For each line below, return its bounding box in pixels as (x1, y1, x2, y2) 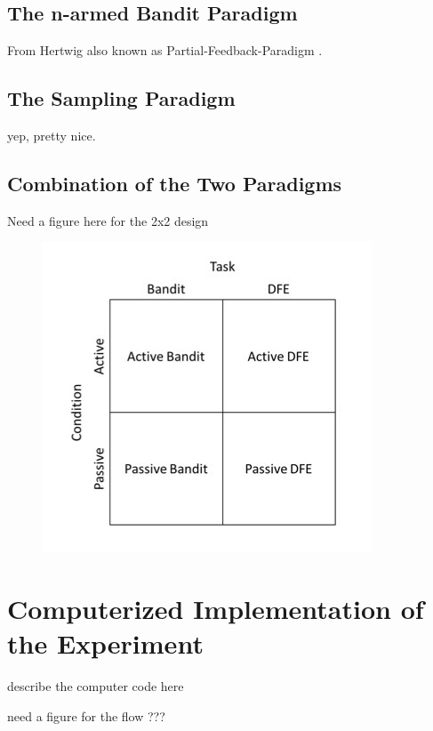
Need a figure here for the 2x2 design (7, 211, 209, 229)
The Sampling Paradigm (7, 84, 236, 112)
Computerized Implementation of (7, 590, 424, 627)
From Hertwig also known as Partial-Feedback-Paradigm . (7, 41, 323, 60)
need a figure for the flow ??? (7, 706, 165, 725)
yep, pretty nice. (7, 126, 96, 144)
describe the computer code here (7, 677, 184, 695)
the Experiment (7, 625, 204, 662)
